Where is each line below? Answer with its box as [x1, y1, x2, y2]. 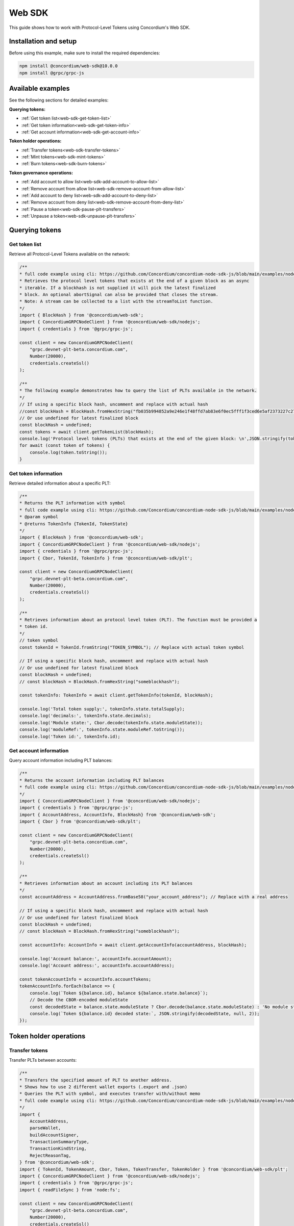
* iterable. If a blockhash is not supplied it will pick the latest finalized [19, 285, 216, 290]
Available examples [9, 84, 70, 93]
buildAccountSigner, [29, 1132, 79, 1138]
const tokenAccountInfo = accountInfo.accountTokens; [19, 976, 151, 982]
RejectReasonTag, [29, 1152, 72, 1158]
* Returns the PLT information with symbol [19, 500, 126, 506]
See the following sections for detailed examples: [9, 97, 109, 103]
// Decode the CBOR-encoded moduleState [29, 997, 128, 1003]
